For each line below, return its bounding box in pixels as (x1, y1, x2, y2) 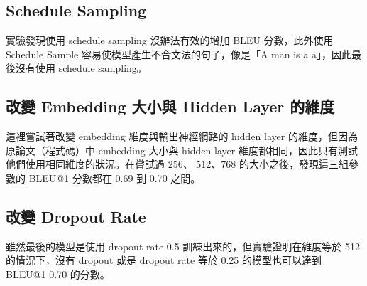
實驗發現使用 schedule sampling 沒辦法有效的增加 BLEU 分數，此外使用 (6, 33, 334, 48)
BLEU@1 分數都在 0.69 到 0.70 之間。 (28, 170, 201, 185)
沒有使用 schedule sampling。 (15, 60, 147, 75)
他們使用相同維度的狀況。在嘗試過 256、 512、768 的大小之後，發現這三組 (6, 157, 349, 171)
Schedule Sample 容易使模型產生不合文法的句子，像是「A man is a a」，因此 (6, 46, 351, 61)
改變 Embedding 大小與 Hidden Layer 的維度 (6, 95, 335, 117)
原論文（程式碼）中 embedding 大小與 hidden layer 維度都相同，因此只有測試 (6, 142, 358, 157)
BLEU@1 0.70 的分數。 (6, 266, 110, 281)
